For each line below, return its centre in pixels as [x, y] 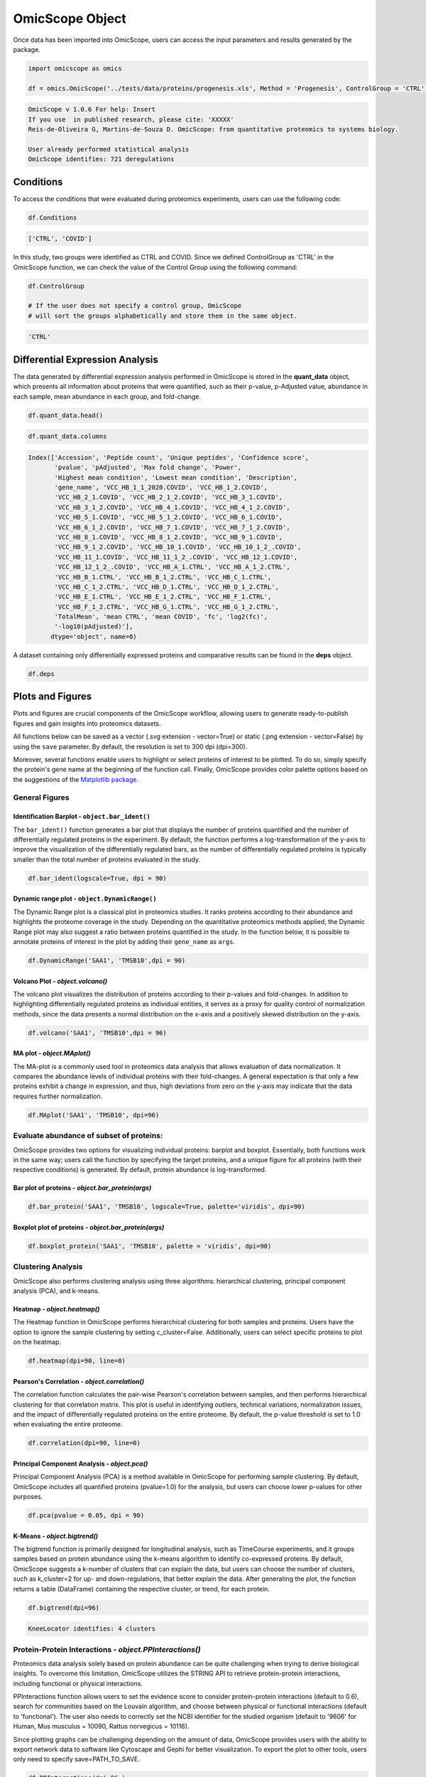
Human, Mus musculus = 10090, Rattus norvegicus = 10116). [101, 1727]
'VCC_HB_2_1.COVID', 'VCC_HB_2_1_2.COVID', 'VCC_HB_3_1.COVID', [169, 497]
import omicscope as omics [75, 68]
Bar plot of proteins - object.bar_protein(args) [82, 1188]
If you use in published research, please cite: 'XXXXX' [131, 119]
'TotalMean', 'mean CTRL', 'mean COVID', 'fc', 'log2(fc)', [161, 617]
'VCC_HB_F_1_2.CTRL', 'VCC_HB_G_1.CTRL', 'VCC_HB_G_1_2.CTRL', [167, 607]
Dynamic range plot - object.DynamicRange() [85, 898]
